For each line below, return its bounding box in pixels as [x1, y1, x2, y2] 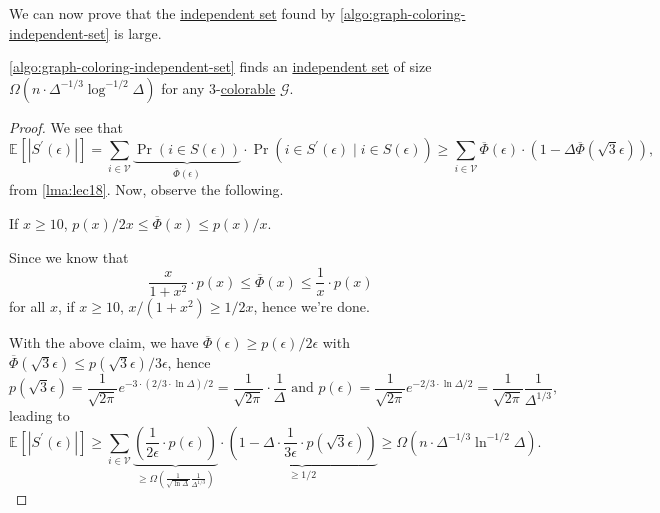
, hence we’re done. [253, 296, 370, 317]
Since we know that [9, 246, 129, 267]
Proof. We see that [9, 116, 123, 137]
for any [161, 77, 205, 98]
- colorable [216, 77, 276, 98]
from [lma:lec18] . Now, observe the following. [9, 179, 284, 200]
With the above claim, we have [9, 332, 199, 353]
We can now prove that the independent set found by [9, 3, 336, 23]
